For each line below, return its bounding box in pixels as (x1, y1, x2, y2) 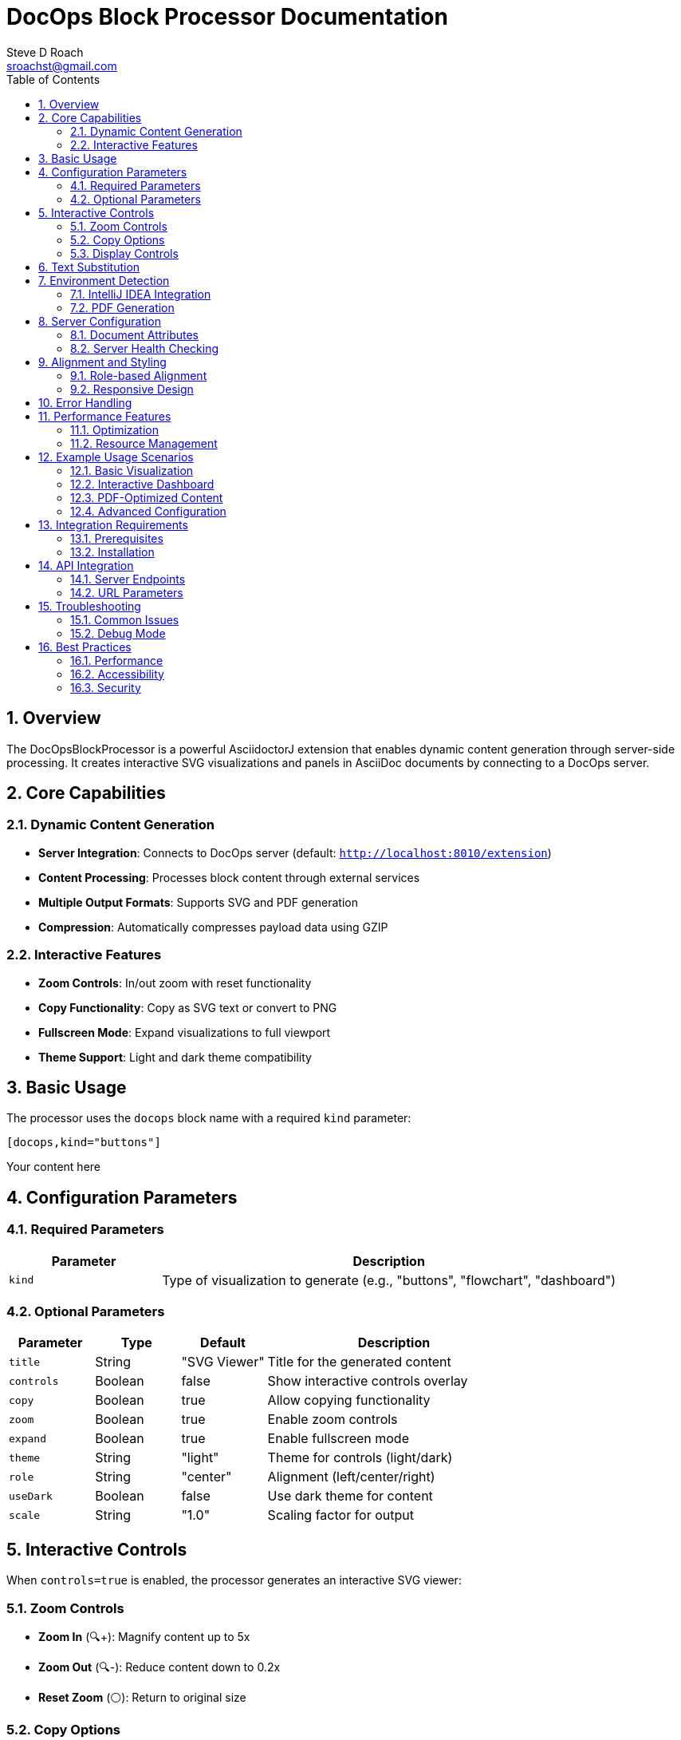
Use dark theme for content (267, 1488, 433, 1505)
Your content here (6, 1160, 101, 1174)
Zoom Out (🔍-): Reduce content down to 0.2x (38, 1659, 281, 1674)
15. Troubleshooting (38, 599, 141, 613)
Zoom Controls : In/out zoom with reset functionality (38, 975, 312, 990)
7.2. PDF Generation (70, 300, 175, 314)
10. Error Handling (38, 395, 132, 409)
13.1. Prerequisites (70, 531, 163, 545)
